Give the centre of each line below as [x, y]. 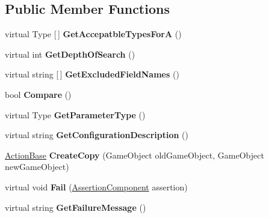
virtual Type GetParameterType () [75, 114]
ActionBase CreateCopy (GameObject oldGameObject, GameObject [134, 155]
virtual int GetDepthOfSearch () [70, 54]
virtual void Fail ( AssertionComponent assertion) [96, 186]
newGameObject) [37, 167]
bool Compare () [38, 94]
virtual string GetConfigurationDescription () [97, 135]
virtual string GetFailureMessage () [76, 207]
